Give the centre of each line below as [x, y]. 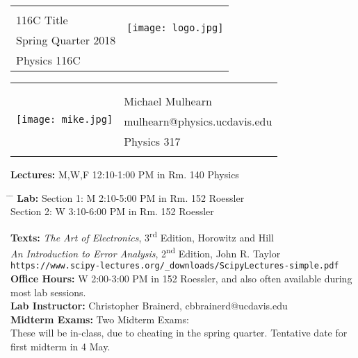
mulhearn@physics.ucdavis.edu [198, 121]
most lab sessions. [48, 292]
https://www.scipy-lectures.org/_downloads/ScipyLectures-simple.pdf [175, 266]
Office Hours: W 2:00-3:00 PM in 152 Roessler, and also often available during [181, 278]
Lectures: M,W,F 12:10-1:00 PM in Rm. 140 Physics [125, 174]
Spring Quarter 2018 [66, 40]
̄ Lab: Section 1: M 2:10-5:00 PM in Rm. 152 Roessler [128, 197]
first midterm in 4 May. [60, 346]
